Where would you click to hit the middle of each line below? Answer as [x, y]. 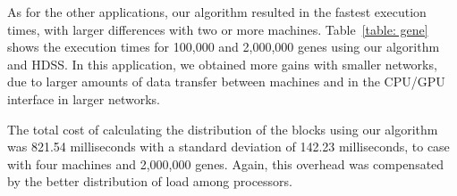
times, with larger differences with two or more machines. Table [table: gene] [218, 29]
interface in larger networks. [84, 98]
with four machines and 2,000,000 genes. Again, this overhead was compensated [226, 163]
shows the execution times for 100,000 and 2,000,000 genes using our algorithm [224, 47]
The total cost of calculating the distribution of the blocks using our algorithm [223, 129]
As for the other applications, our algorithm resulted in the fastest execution [217, 12]
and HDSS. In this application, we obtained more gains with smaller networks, [222, 64]
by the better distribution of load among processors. [150, 181]
